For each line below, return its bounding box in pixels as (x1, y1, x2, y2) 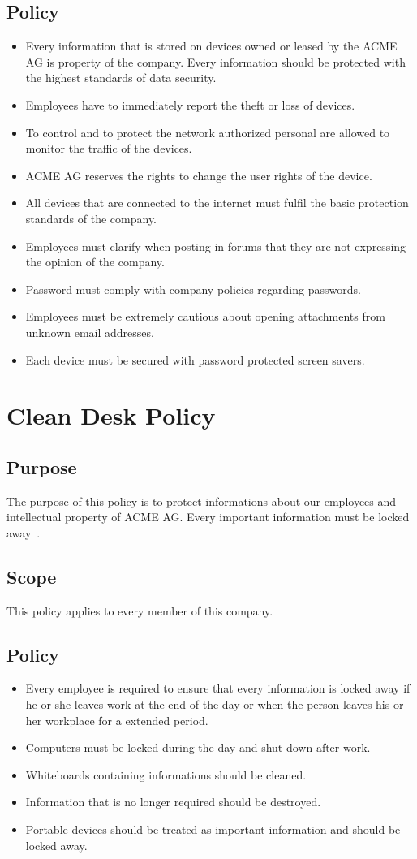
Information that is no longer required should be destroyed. (25, 793, 321, 810)
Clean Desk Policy (6, 399, 216, 432)
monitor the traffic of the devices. (25, 140, 192, 157)
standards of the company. (25, 209, 157, 227)
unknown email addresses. (25, 323, 154, 340)
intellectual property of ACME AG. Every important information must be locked (6, 508, 410, 525)
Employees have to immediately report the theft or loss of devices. (25, 96, 355, 113)
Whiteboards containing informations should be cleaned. (25, 766, 307, 783)
